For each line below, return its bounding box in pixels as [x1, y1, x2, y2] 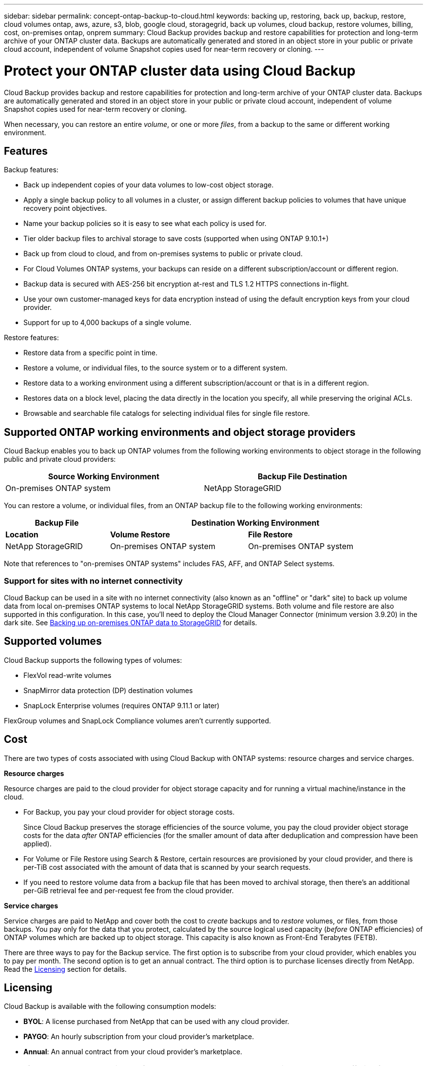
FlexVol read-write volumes [23, 671, 112, 679]
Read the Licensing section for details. [4, 964, 127, 973]
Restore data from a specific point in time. [23, 348, 158, 357]
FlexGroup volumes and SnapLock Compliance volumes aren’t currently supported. [4, 716, 271, 725]
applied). [23, 839, 52, 848]
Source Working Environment [48, 471, 159, 482]
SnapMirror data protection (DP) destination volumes [23, 686, 193, 695]
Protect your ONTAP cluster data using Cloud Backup [4, 62, 356, 79]
